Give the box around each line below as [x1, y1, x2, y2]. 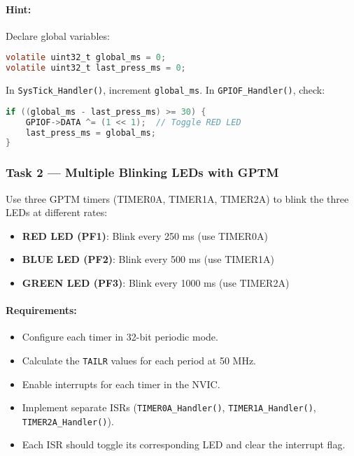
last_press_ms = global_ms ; [25, 127, 156, 138]
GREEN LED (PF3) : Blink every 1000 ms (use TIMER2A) [22, 275, 290, 290]
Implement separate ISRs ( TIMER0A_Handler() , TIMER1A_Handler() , [22, 400, 316, 415]
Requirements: [6, 303, 77, 318]
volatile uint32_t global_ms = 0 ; [6, 52, 167, 63]
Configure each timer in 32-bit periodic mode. [22, 329, 218, 344]
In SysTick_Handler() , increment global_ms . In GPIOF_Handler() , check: [6, 83, 325, 97]
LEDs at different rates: [6, 205, 108, 220]
